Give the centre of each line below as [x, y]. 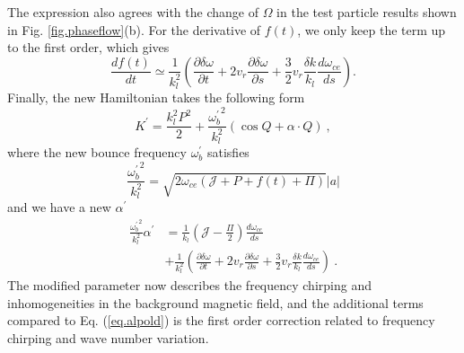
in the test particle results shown [367, 12]
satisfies [228, 152]
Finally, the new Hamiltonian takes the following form [156, 97]
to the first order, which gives [88, 47]
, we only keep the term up [372, 29]
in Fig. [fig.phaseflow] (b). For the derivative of [134, 29]
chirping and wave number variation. [108, 337]
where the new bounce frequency [97, 152]
